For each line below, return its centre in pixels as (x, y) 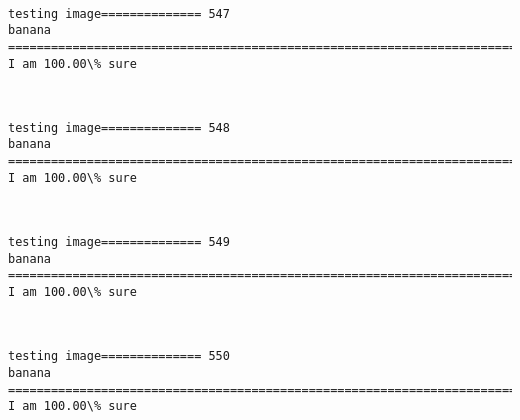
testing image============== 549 (119, 242)
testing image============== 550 (119, 356)
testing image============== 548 (119, 127)
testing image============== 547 (119, 13)
